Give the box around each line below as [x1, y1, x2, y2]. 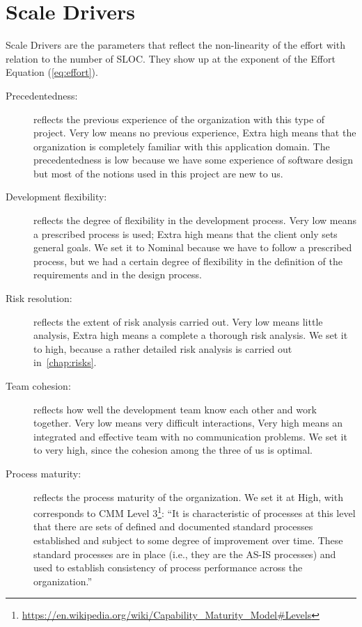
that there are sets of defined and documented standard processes [33, 519, 313, 534]
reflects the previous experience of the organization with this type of [33, 111, 325, 126]
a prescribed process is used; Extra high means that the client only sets [33, 226, 338, 241]
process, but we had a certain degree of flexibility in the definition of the [33, 253, 343, 268]
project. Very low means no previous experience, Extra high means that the [33, 125, 356, 140]
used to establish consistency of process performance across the [33, 560, 303, 575]
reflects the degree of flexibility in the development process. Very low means [33, 213, 356, 228]
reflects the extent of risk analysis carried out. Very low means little [33, 314, 323, 328]
